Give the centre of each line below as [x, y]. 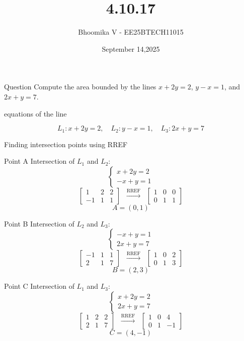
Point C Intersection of [39, 286]
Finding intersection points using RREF [66, 144]
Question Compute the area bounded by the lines [80, 87]
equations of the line [35, 113]
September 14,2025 [131, 48]
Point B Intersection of [39, 223]
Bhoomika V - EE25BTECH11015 [131, 32]
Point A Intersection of [39, 161]
